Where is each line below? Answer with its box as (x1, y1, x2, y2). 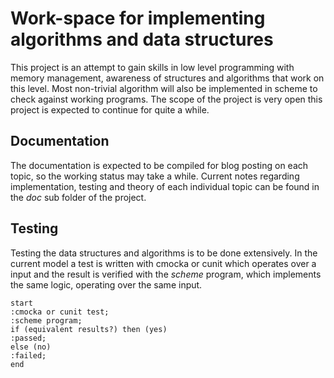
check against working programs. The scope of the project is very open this (10, 93, 323, 105)
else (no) (10, 342, 52, 352)
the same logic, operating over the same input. (10, 278, 203, 291)
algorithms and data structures (10, 28, 274, 51)
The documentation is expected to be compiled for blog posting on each (10, 159, 309, 171)
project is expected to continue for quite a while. (10, 103, 210, 116)
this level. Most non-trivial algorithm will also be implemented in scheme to (10, 82, 318, 94)
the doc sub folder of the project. (10, 191, 147, 203)
